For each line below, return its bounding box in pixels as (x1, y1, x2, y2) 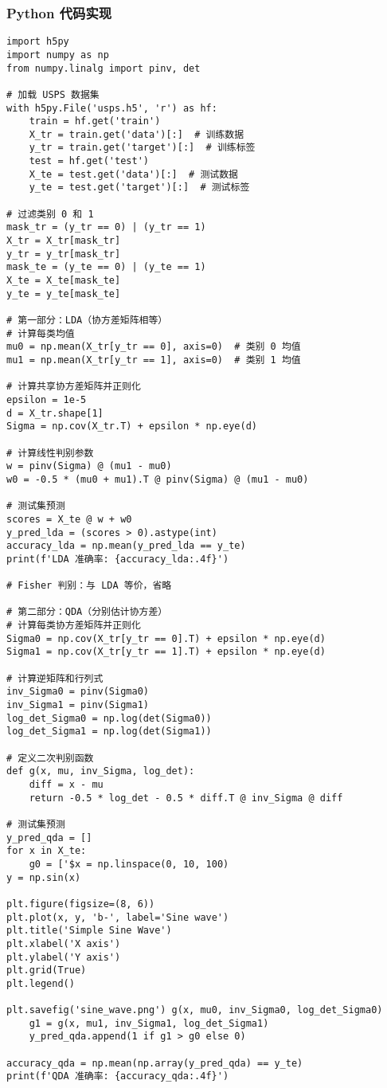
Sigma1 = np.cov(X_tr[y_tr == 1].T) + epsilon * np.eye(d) (6, 646, 326, 658)
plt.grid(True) (6, 965, 87, 976)
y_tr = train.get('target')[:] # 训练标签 (29, 142, 256, 154)
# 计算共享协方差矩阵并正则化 (6, 381, 141, 393)
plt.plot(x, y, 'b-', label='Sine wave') (6, 911, 229, 923)
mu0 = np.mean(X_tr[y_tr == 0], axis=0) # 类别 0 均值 (6, 341, 301, 353)
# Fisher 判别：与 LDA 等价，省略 (6, 580, 172, 592)
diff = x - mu (29, 778, 104, 790)
